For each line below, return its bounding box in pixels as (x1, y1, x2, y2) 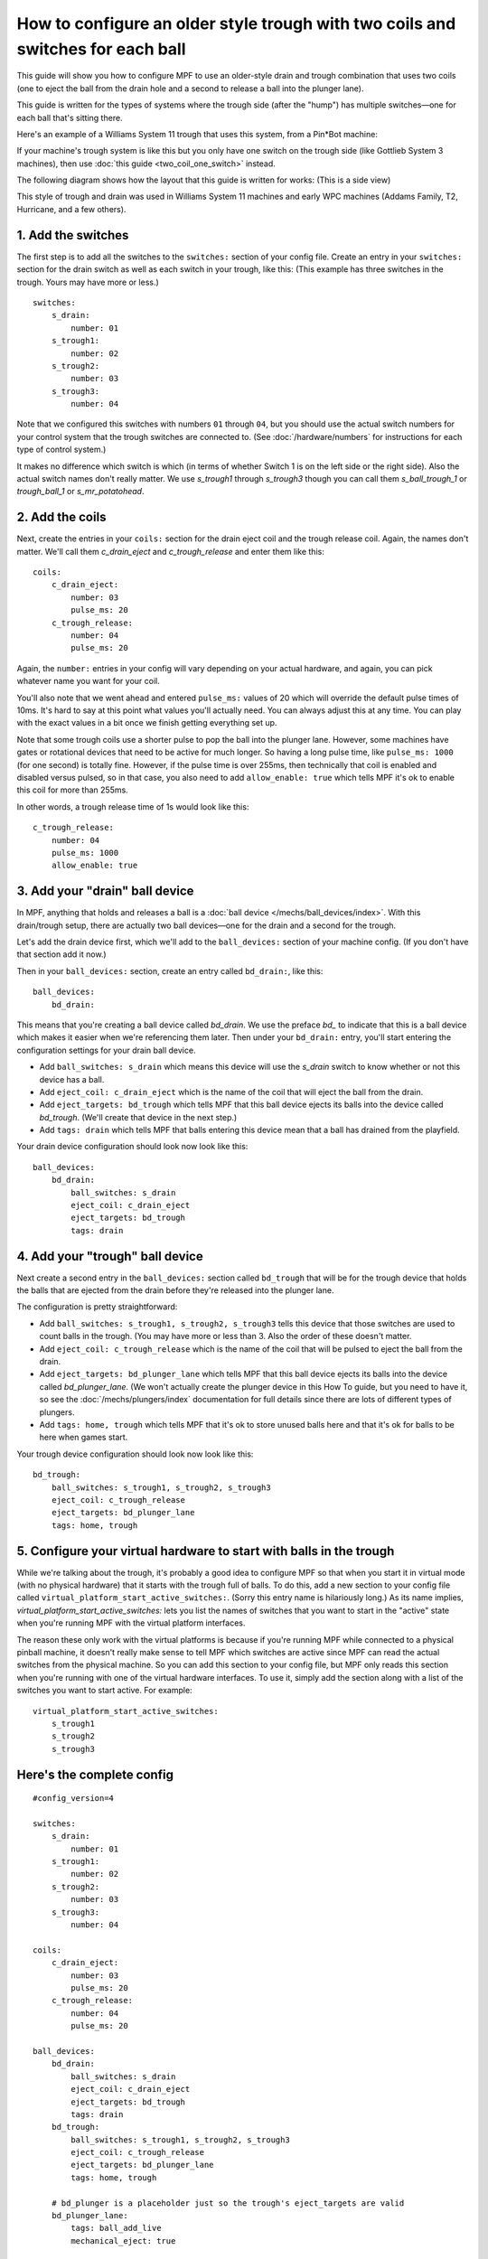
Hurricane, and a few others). (16, 203, 127, 214)
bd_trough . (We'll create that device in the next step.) (39, 1111, 238, 1122)
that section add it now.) (16, 949, 108, 960)
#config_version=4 (33, 1794, 115, 1804)
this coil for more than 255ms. (16, 784, 128, 795)
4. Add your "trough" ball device (16, 1248, 203, 1264)
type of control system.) (16, 444, 107, 455)
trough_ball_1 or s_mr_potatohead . (16, 486, 145, 497)
